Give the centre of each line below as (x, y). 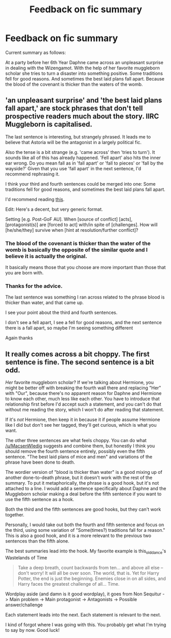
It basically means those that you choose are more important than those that (86, 267)
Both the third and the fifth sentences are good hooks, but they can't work (83, 509)
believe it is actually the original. (46, 256)
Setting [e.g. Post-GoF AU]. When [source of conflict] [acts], (69, 219)
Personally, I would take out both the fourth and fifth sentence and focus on (85, 525)
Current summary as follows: (36, 52)
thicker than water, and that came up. (45, 303)
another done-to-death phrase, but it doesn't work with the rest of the (79, 477)
